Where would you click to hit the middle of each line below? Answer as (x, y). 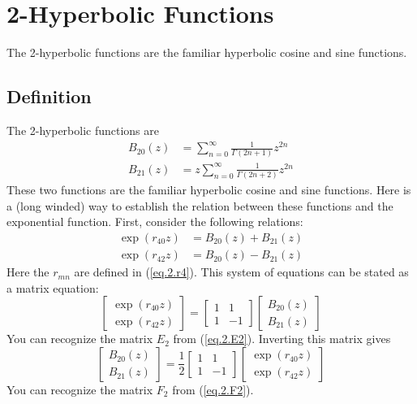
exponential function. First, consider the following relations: (155, 222)
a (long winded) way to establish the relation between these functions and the (200, 205)
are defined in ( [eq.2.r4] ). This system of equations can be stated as (241, 272)
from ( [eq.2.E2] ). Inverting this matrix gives (282, 339)
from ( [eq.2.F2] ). (213, 389)
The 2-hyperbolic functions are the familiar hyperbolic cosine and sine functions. (207, 52)
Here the (28, 272)
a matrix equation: (53, 287)
